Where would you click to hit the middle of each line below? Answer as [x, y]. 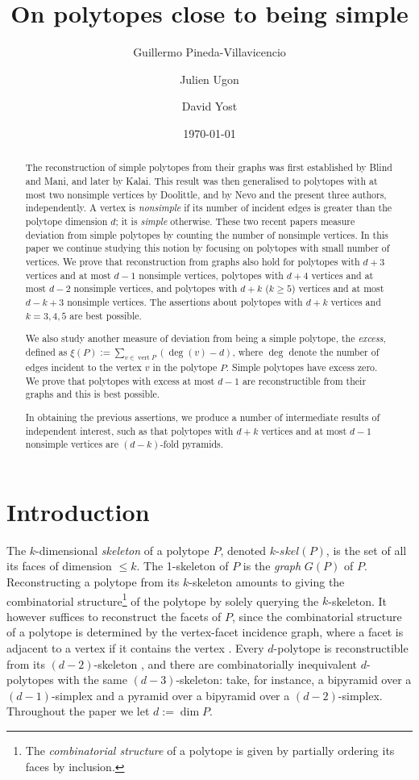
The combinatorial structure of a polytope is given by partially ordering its [210, 751]
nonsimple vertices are [72, 444]
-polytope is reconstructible [341, 648]
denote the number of [334, 351]
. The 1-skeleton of [183, 566]
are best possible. [106, 315]
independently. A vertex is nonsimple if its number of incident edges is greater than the [209, 208]
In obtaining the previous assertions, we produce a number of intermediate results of [203, 417]
